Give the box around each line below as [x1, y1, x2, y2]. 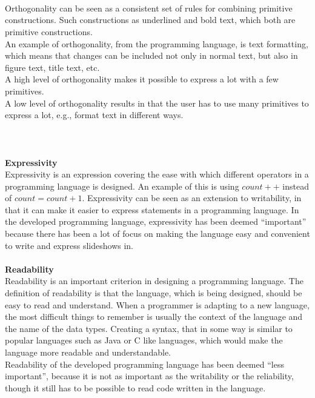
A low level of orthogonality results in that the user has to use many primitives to [5, 96, 309, 109]
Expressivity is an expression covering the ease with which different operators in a [5, 168, 309, 181]
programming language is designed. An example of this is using [5, 179, 239, 192]
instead [282, 179, 309, 192]
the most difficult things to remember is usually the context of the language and [5, 310, 303, 323]
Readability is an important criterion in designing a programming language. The [5, 274, 303, 287]
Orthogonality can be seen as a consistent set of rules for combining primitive [5, 1, 293, 14]
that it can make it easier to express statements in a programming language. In [5, 203, 299, 216]
